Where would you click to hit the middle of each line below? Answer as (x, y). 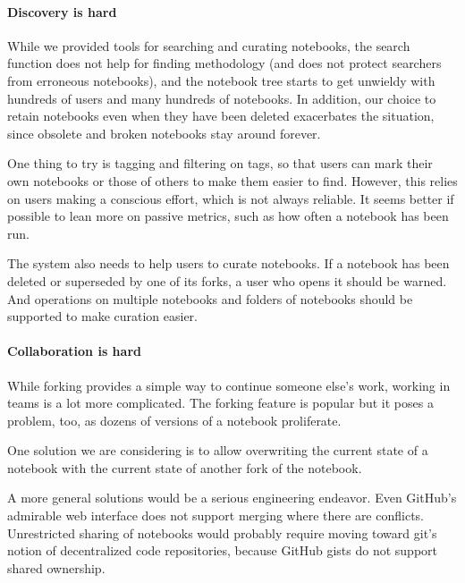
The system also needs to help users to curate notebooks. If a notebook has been (228, 263)
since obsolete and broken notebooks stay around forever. (164, 133)
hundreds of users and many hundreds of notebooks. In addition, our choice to (222, 98)
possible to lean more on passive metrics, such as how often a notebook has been (228, 216)
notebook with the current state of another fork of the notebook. (185, 467)
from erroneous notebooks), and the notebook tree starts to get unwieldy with (221, 80)
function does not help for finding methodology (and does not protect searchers (224, 63)
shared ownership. (56, 567)
